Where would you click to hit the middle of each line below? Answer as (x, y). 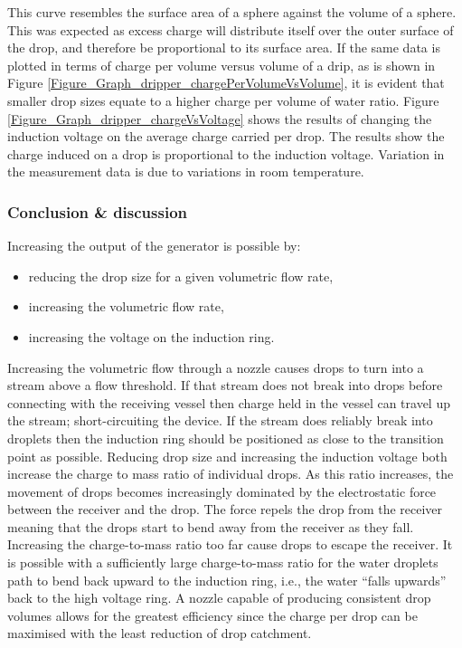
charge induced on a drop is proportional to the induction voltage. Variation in (226, 153)
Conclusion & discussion (97, 211)
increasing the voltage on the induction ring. (151, 336)
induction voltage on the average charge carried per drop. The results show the (226, 136)
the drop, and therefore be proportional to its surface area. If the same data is (224, 48)
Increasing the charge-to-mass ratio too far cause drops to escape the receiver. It (230, 544)
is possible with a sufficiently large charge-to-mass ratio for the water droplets (223, 562)
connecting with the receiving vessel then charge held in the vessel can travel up (229, 402)
